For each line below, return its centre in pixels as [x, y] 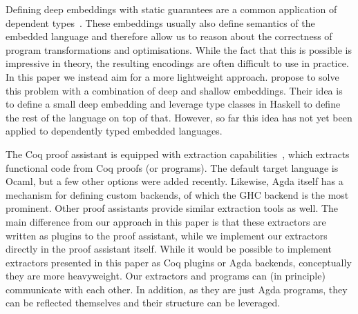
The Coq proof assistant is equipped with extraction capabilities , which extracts [178, 154]
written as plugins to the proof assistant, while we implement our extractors [167, 235]
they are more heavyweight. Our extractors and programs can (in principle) [166, 276]
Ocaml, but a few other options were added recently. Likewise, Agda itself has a [175, 181]
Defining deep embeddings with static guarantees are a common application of [171, 9]
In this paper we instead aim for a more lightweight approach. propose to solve [172, 76]
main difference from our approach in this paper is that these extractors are [166, 221]
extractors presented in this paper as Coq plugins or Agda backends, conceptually [179, 262]
